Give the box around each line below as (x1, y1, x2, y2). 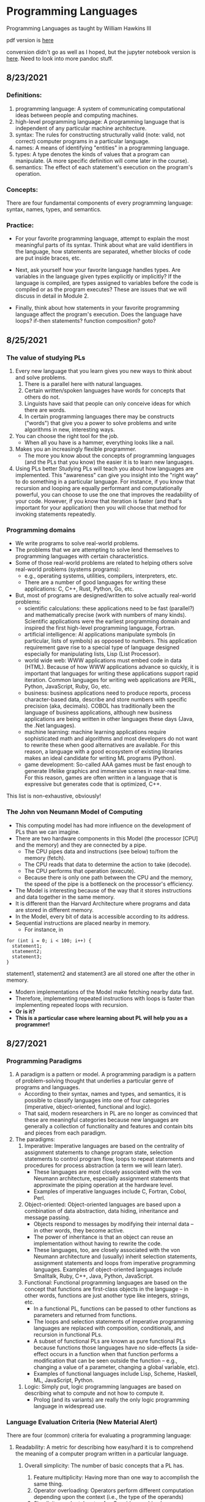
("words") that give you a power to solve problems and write (24, 419, 177, 426)
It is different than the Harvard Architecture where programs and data (15, 899, 191, 907)
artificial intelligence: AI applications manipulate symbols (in (24, 631, 176, 638)
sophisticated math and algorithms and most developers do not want (24, 735, 198, 742)
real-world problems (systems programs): (15, 565, 121, 573)
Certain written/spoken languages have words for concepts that (24, 387, 185, 394)
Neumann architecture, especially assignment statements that (33, 1175, 190, 1182)
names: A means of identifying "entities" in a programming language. (15, 144, 190, 151)
